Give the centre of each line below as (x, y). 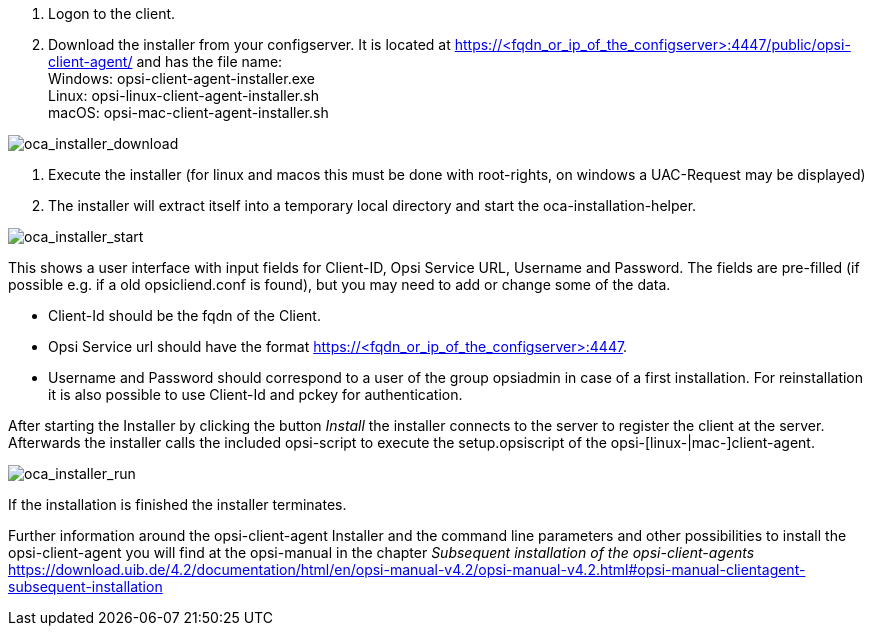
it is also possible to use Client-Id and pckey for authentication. (255, 394)
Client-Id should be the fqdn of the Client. (184, 315)
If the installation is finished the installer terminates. (177, 504)
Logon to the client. (112, 13)
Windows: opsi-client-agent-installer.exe (182, 78)
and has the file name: (209, 61)
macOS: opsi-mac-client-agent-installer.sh (188, 112)
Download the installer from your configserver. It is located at (249, 44)
